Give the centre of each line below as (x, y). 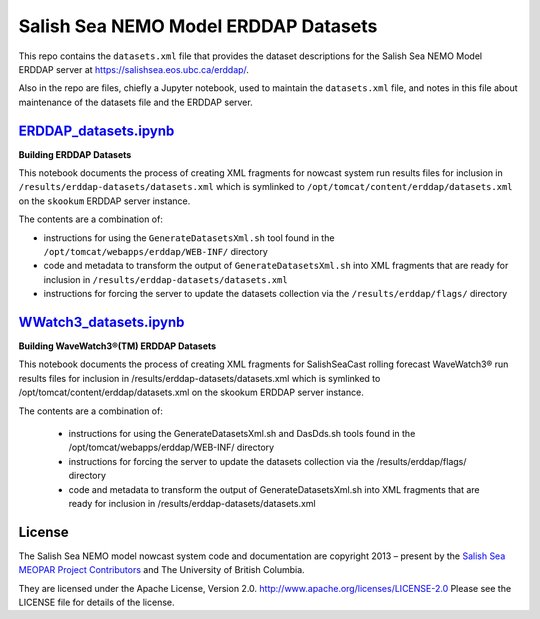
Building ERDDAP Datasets (75, 154)
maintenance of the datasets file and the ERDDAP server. (136, 102)
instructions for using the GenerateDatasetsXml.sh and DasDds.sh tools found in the (242, 433)
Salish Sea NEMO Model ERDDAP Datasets (198, 26)
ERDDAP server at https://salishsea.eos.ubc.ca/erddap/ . (134, 69)
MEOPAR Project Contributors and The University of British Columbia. (161, 570)
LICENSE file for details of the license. (96, 602)
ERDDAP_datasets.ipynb (96, 130)
